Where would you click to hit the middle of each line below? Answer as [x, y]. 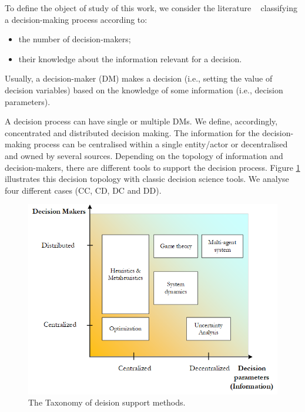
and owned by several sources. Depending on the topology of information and [144, 155]
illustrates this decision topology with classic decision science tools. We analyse [147, 179]
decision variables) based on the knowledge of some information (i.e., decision [144, 90]
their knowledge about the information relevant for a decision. [130, 58]
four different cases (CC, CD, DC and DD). [83, 190]
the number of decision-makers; [75, 39]
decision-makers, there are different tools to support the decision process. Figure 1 [152, 167]
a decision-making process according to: [76, 19]
